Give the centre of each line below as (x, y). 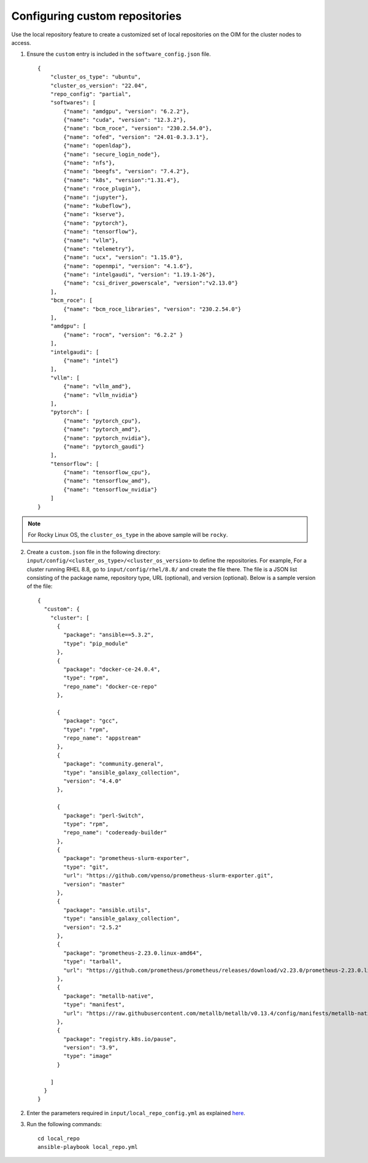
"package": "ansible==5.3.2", (109, 635)
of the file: (40, 586)
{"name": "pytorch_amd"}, (102, 429)
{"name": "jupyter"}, (96, 197)
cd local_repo (59, 1138)
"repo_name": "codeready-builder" (115, 833)
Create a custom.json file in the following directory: (94, 552)
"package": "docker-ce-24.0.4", (112, 669)
